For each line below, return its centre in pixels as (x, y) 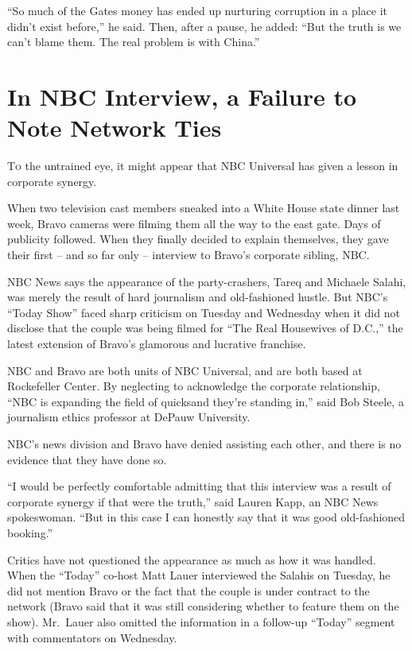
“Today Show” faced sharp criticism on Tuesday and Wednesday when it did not (204, 312)
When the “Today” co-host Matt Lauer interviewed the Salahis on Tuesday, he (199, 575)
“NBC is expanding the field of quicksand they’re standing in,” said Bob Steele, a (206, 401)
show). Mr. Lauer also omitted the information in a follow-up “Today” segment (201, 621)
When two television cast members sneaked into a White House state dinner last (204, 208)
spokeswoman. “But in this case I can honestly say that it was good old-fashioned (206, 517)
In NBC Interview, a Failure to (182, 96)
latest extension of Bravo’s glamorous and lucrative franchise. (157, 344)
